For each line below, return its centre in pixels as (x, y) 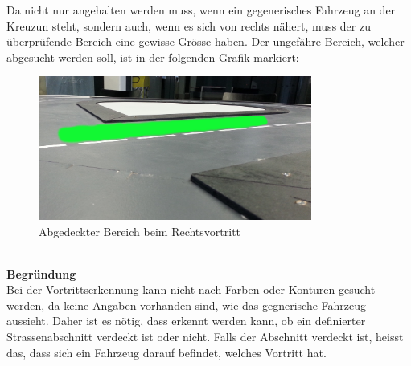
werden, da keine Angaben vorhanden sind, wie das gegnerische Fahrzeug (187, 305)
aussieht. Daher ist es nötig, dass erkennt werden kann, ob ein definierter (186, 321)
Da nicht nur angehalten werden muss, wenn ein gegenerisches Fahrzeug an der (201, 10)
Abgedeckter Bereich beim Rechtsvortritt (140, 231)
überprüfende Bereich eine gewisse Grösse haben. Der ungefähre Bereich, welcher (205, 41)
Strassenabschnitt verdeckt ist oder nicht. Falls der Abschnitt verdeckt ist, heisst (205, 337)
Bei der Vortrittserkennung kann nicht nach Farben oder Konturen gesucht (191, 289)
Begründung (41, 273)
